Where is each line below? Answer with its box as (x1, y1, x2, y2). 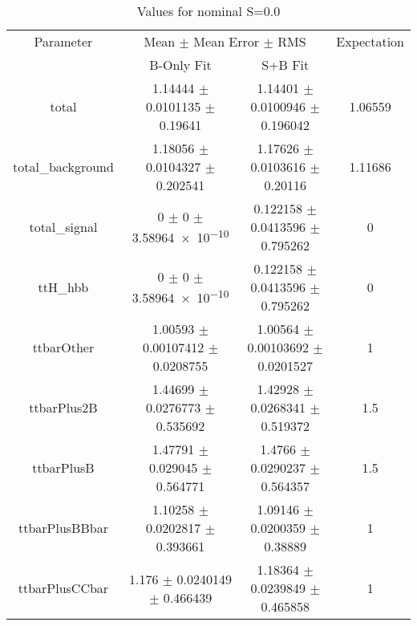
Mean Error (193, 32, 260, 51)
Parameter (34, 32, 93, 51)
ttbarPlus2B (29, 398, 98, 417)
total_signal (29, 217, 98, 236)
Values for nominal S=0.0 (136, 2, 281, 20)
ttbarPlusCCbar (18, 579, 109, 597)
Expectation (336, 32, 404, 51)
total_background (13, 157, 114, 176)
